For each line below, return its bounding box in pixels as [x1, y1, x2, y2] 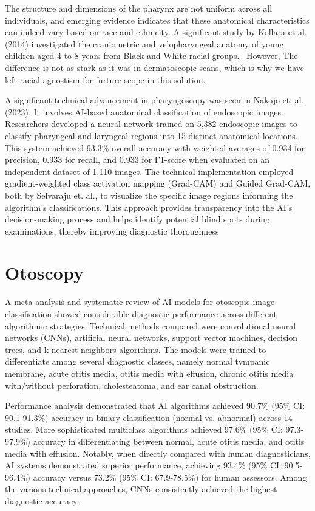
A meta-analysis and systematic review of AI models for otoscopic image [5, 295, 275, 308]
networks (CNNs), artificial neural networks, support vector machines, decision [5, 331, 298, 344]
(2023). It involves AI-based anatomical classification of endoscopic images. [5, 105, 283, 118]
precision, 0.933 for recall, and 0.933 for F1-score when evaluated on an [5, 153, 270, 166]
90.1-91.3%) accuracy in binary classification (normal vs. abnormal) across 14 [5, 411, 293, 424]
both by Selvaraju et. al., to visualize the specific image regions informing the [5, 188, 293, 201]
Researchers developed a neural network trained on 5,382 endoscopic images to [5, 117, 297, 130]
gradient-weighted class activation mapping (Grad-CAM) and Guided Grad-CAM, [5, 177, 311, 190]
